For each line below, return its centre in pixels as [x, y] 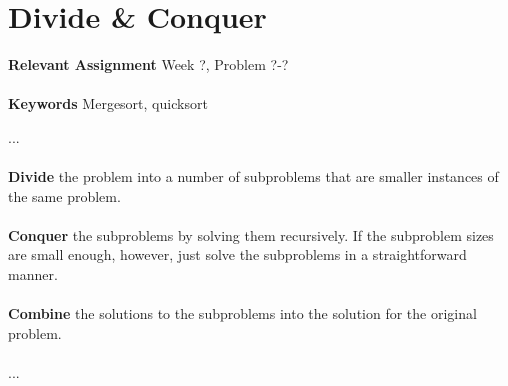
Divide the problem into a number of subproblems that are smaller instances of [253, 176]
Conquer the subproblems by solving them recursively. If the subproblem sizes [251, 234]
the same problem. [64, 195]
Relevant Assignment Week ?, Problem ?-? [148, 64]
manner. [33, 274]
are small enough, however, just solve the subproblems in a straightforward [237, 254]
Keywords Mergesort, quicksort [108, 103]
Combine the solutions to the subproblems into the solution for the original [242, 313]
